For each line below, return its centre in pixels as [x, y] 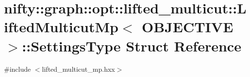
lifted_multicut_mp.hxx [78, 69]
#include [17, 69]
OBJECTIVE [188, 27]
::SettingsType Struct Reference [132, 45]
